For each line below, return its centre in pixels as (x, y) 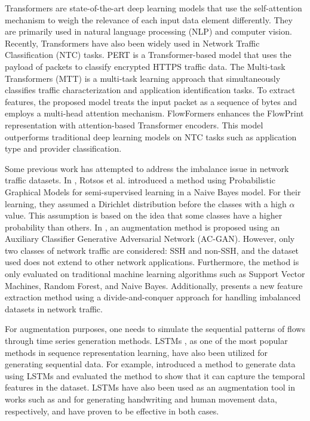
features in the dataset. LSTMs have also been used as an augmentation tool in (150, 387)
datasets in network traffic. (54, 308)
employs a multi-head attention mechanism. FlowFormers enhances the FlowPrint (154, 113)
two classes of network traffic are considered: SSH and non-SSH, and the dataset (152, 250)
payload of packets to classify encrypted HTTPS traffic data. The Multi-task (145, 66)
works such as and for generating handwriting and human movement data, (141, 399)
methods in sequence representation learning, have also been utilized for (136, 352)
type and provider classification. (63, 148)
